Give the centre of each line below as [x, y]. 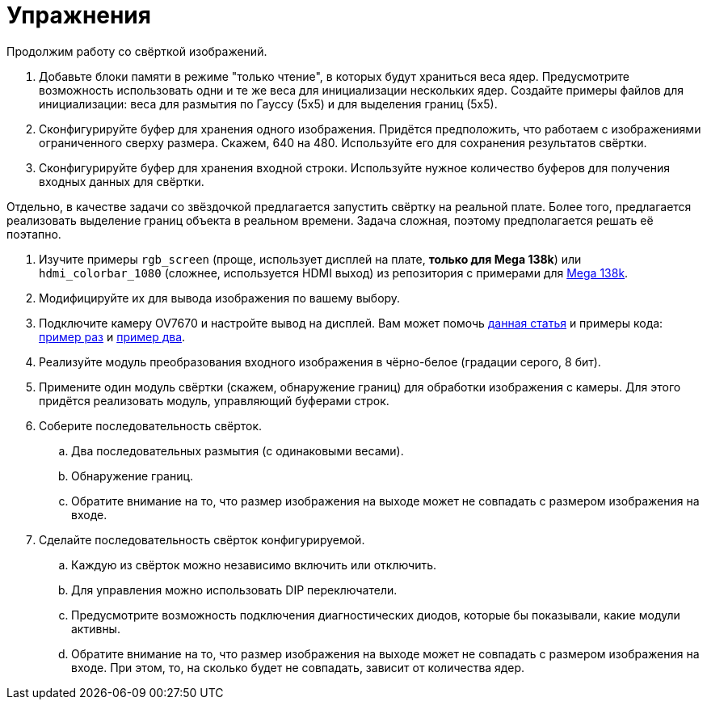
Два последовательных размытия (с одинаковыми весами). [238, 450]
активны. [96, 628]
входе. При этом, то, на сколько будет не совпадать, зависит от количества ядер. [298, 667]
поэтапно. [34, 234]
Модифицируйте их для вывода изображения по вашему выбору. [220, 298]
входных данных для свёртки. [122, 181]
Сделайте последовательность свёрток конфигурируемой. [202, 539]
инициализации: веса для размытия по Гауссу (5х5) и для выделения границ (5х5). [268, 104]
